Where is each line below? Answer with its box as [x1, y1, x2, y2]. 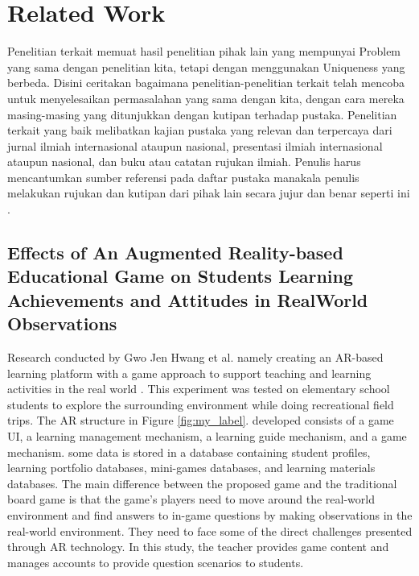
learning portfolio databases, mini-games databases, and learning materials [7, 459, 376, 476]
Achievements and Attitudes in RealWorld [7, 287, 368, 312]
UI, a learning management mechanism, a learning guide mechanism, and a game [7, 428, 407, 444]
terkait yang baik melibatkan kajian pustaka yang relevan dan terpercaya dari [7, 122, 392, 139]
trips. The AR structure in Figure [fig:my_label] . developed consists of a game [7, 412, 394, 429]
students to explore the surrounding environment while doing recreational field [7, 396, 394, 412]
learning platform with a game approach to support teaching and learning [7, 364, 372, 381]
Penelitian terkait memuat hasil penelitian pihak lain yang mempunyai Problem [7, 43, 401, 60]
